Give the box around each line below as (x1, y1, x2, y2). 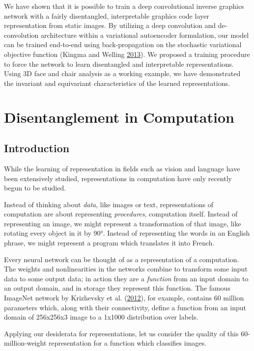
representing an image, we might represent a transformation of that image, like (4, 218, 241, 228)
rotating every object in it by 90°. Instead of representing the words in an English (4, 228, 250, 238)
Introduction (4, 140, 70, 156)
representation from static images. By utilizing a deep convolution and (4, 20, 216, 30)
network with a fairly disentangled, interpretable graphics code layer (4, 10, 209, 21)
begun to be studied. (4, 183, 66, 193)
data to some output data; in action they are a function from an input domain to (4, 273, 249, 283)
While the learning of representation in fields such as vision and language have (4, 163, 240, 173)
